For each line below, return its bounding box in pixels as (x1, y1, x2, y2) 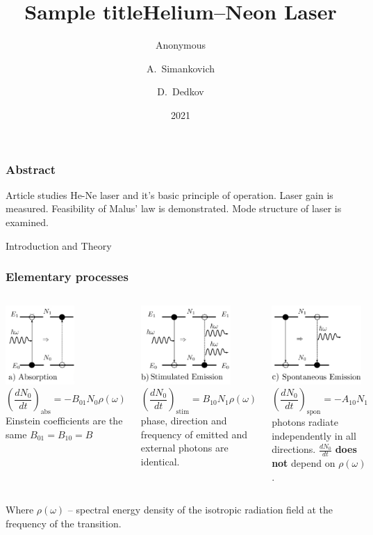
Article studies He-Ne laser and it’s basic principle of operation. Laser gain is (6, 187, 333, 202)
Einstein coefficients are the (6, 413, 123, 428)
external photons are (140, 440, 229, 455)
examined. (6, 214, 49, 229)
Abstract (6, 160, 56, 177)
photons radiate (272, 415, 338, 429)
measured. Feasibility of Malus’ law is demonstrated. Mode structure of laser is (6, 201, 342, 216)
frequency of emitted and (140, 426, 248, 441)
